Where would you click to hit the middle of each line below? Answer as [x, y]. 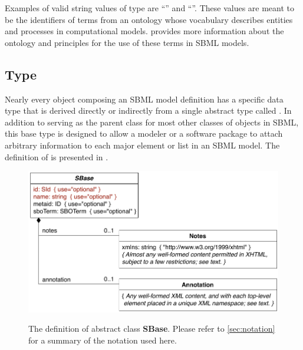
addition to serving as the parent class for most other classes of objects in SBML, [152, 122]
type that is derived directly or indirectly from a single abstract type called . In [148, 110]
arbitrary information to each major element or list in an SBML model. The [142, 145]
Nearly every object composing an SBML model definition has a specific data [144, 99]
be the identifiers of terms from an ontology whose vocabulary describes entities [149, 19]
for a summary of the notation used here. [103, 340]
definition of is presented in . [57, 156]
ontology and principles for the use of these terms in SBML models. [127, 42]
